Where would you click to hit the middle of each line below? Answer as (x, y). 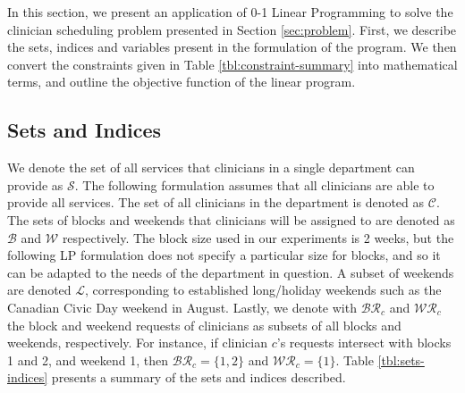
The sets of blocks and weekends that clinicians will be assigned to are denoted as (231, 219)
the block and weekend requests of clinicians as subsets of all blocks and (204, 325)
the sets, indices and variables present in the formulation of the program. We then (232, 47)
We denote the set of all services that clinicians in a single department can (211, 167)
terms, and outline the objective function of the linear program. (182, 82)
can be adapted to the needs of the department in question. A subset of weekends (231, 272)
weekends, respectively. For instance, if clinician (138, 343)
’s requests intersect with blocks (364, 343)
